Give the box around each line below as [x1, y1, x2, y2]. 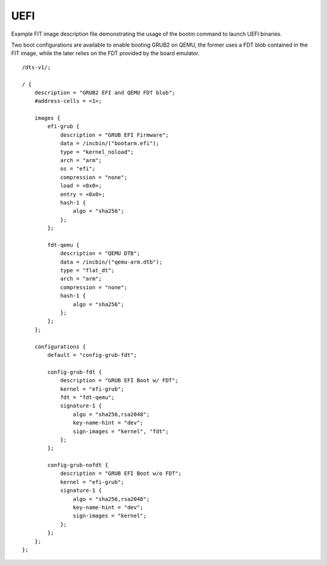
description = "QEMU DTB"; [60, 250, 140, 257]
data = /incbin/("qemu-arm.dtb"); [60, 258, 163, 266]
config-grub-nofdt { [47, 462, 108, 469]
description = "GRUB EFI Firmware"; [60, 131, 169, 139]
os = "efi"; [60, 165, 96, 172]
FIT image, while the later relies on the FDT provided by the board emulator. [11, 50, 200, 57]
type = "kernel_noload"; [60, 148, 134, 155]
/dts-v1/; [22, 64, 51, 71]
